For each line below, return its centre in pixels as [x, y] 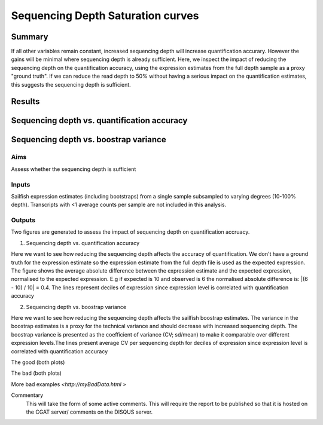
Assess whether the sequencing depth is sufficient [74, 169]
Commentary [27, 395]
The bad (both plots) [36, 373]
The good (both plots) [38, 362]
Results [25, 102]
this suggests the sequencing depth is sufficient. [71, 84]
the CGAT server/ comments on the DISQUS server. [89, 412]
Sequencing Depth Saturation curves [105, 16]
